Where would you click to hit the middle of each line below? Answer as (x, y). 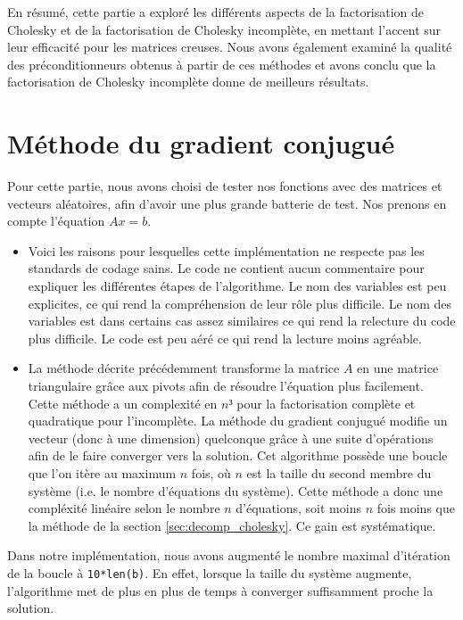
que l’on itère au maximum (102, 473)
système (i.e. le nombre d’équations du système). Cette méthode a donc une (236, 490)
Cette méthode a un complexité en (123, 403)
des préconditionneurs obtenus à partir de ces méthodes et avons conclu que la (222, 64)
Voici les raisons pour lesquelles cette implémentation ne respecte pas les (226, 250)
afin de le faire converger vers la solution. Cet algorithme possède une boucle (238, 455)
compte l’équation (56, 221)
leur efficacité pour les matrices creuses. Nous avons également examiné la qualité (230, 47)
